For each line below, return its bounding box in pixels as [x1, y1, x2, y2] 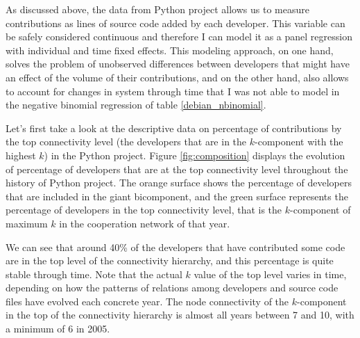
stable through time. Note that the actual [6, 266, 182, 281]
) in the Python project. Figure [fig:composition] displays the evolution [44, 147, 345, 162]
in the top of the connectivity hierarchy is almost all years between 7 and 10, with [6, 307, 354, 322]
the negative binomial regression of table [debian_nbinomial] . [6, 97, 266, 112]
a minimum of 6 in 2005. [6, 321, 110, 336]
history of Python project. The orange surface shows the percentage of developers [6, 175, 352, 190]
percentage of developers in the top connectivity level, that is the [6, 202, 282, 217]
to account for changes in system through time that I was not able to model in [6, 83, 340, 98]
